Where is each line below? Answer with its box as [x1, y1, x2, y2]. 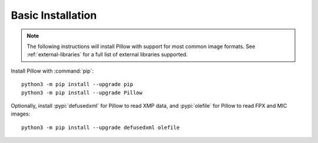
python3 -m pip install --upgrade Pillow [21, 89, 143, 96]
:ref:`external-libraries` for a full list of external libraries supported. [26, 51, 188, 58]
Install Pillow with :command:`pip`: [11, 67, 94, 74]
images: [11, 110, 31, 117]
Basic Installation [11, 9, 97, 22]
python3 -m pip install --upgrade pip [21, 81, 134, 88]
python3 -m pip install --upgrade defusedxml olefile [21, 124, 180, 131]
